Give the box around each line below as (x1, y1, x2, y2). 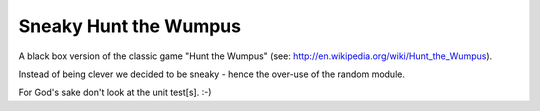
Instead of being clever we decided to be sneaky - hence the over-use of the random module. (18, 68, 405, 80)
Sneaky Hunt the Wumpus (18, 15, 242, 37)
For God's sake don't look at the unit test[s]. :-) (18, 86, 212, 99)
